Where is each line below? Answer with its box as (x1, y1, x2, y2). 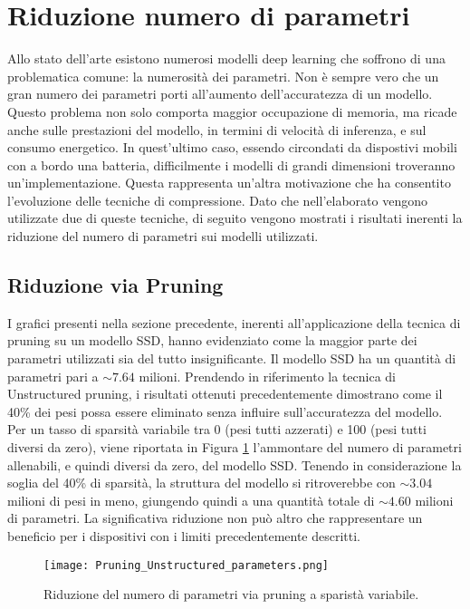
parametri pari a (7, 366, 99, 385)
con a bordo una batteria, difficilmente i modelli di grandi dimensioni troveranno (7, 155, 456, 174)
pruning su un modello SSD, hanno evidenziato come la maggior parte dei (7, 331, 417, 350)
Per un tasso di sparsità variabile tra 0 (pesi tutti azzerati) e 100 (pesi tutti (7, 420, 427, 439)
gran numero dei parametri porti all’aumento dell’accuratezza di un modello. (7, 84, 433, 103)
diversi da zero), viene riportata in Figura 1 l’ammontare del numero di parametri (7, 438, 462, 457)
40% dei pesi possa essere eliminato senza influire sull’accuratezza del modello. (7, 401, 443, 420)
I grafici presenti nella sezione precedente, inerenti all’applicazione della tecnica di (7, 313, 461, 332)
